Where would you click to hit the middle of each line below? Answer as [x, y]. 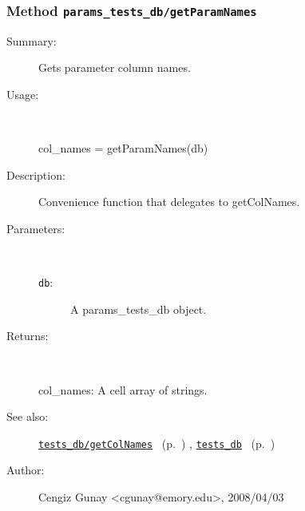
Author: [26, 470]
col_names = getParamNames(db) [123, 148]
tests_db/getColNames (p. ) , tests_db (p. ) [157, 443]
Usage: [23, 94]
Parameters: [36, 228]
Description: [36, 174]
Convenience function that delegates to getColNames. [169, 202]
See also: [28, 416]
